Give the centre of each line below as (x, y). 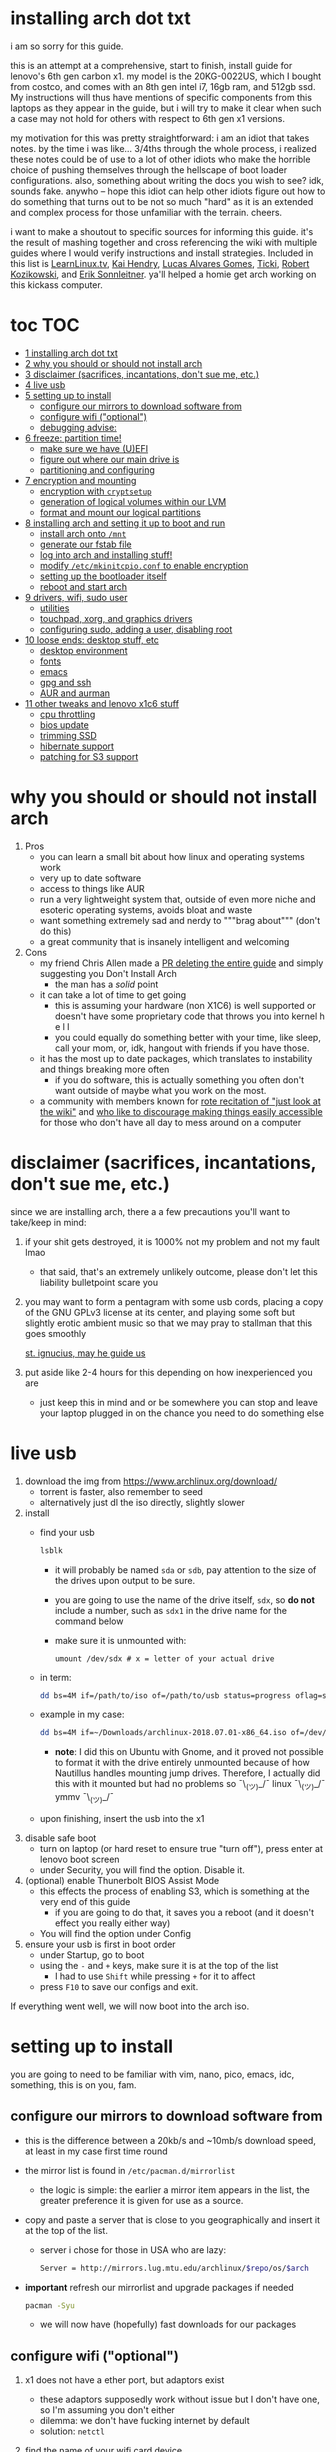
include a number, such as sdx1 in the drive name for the (171, 1610)
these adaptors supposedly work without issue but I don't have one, (179, 2399)
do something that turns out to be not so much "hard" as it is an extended (162, 201)
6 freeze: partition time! (73, 438)
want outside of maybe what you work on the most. (160, 1090)
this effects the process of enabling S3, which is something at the (174, 1891)
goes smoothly (55, 1333)
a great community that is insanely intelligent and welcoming (164, 941)
